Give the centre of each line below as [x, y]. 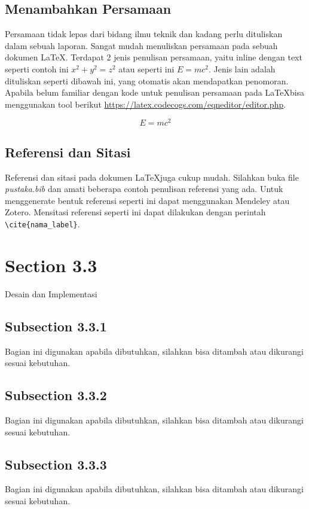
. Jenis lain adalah [242, 68]
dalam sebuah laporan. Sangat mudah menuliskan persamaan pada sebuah [141, 45]
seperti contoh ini [37, 68]
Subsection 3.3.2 [56, 395]
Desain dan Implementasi [51, 293]
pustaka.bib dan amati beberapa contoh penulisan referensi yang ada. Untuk [144, 189]
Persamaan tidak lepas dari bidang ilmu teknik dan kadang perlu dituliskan [144, 34]
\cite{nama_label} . [42, 224]
